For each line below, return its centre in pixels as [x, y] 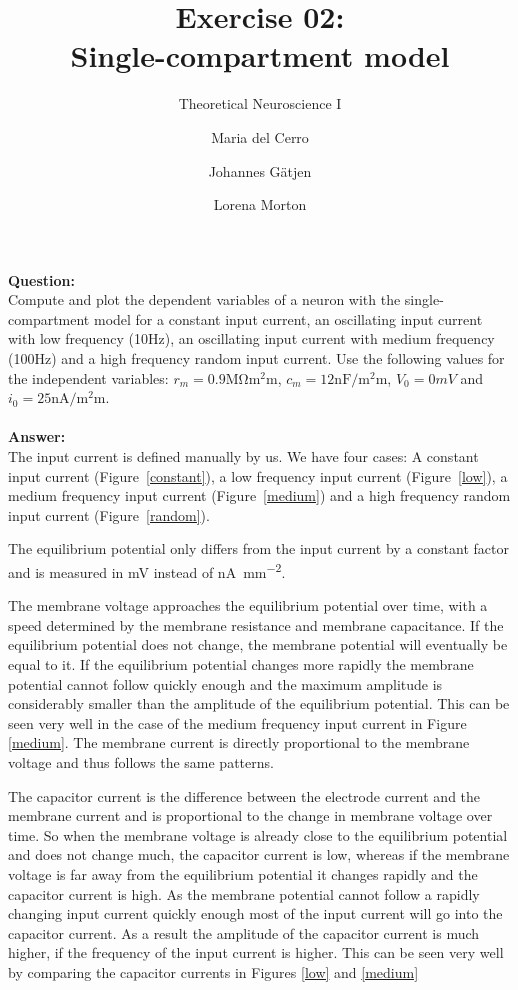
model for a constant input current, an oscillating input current [288, 318]
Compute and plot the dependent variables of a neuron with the [204, 299]
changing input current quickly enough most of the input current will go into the [255, 913]
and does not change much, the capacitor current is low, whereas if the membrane [259, 854]
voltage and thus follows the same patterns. [141, 762]
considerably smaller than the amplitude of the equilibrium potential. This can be [259, 703]
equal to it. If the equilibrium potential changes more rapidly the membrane [241, 664]
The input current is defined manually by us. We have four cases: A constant [243, 456]
